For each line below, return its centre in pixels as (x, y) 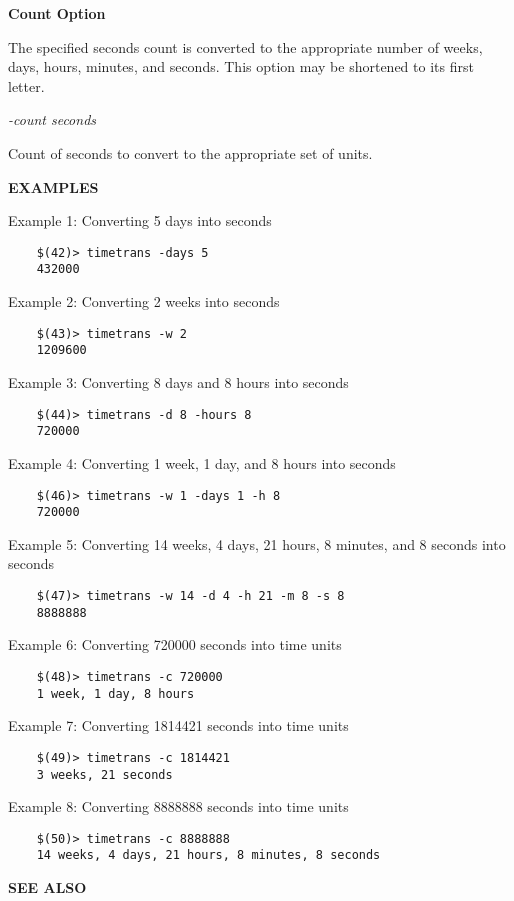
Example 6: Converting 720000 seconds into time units (175, 644)
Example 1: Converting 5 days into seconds (140, 220)
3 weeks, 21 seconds (104, 774)
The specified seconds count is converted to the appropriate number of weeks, (245, 46)
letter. (26, 85)
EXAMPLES (53, 186)
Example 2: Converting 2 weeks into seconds (144, 301)
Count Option (57, 13)
